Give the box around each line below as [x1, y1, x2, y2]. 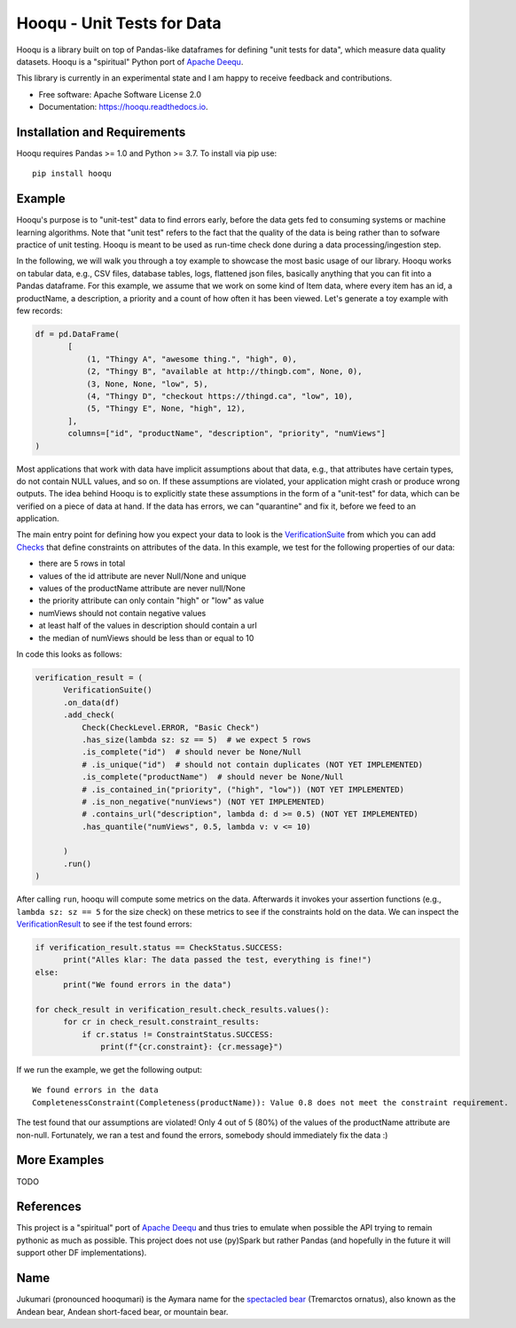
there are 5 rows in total [38, 559, 126, 569]
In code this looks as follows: [16, 649, 122, 660]
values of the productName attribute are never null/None [38, 583, 246, 594]
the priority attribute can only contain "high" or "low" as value [38, 595, 265, 606]
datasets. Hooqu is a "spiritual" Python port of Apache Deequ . [16, 56, 244, 66]
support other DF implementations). [16, 1247, 147, 1258]
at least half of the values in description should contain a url [38, 621, 257, 631]
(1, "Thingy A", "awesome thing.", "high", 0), [86, 354, 297, 363]
